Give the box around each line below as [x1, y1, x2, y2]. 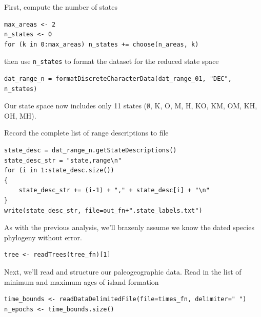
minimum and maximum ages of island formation [4, 276, 159, 287]
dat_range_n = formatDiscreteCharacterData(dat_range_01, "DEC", [4, 75, 232, 83]
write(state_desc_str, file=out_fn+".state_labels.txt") [4, 207, 203, 214]
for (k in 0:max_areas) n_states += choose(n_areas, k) [4, 40, 199, 48]
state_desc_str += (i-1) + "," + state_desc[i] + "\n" [18, 187, 210, 194]
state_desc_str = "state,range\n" [4, 156, 122, 164]
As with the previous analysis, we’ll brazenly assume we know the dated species [4, 222, 254, 233]
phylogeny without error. [4, 232, 82, 242]
